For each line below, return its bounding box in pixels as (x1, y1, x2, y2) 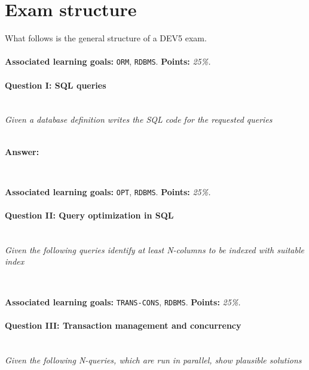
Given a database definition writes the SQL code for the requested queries (5, 113, 273, 126)
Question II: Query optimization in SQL (5, 208, 174, 221)
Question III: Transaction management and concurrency (5, 319, 241, 331)
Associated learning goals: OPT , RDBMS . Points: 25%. (5, 185, 211, 198)
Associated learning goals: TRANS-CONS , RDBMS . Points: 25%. (5, 295, 241, 308)
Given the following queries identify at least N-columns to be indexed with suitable (5, 243, 304, 256)
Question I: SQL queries (5, 78, 106, 91)
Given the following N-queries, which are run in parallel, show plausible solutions (5, 353, 302, 366)
